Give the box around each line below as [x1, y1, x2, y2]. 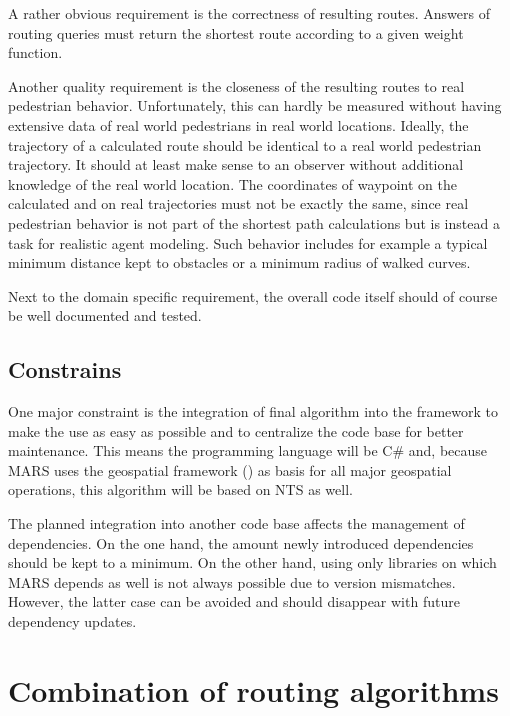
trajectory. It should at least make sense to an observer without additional [8, 154, 464, 175]
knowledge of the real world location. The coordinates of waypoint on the [8, 173, 457, 194]
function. [8, 42, 63, 63]
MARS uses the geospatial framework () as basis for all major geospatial [8, 459, 452, 480]
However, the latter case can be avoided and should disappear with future [8, 591, 460, 612]
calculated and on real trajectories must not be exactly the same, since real [8, 193, 469, 214]
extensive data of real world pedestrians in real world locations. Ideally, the [8, 114, 469, 135]
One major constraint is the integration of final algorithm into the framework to [8, 401, 499, 422]
